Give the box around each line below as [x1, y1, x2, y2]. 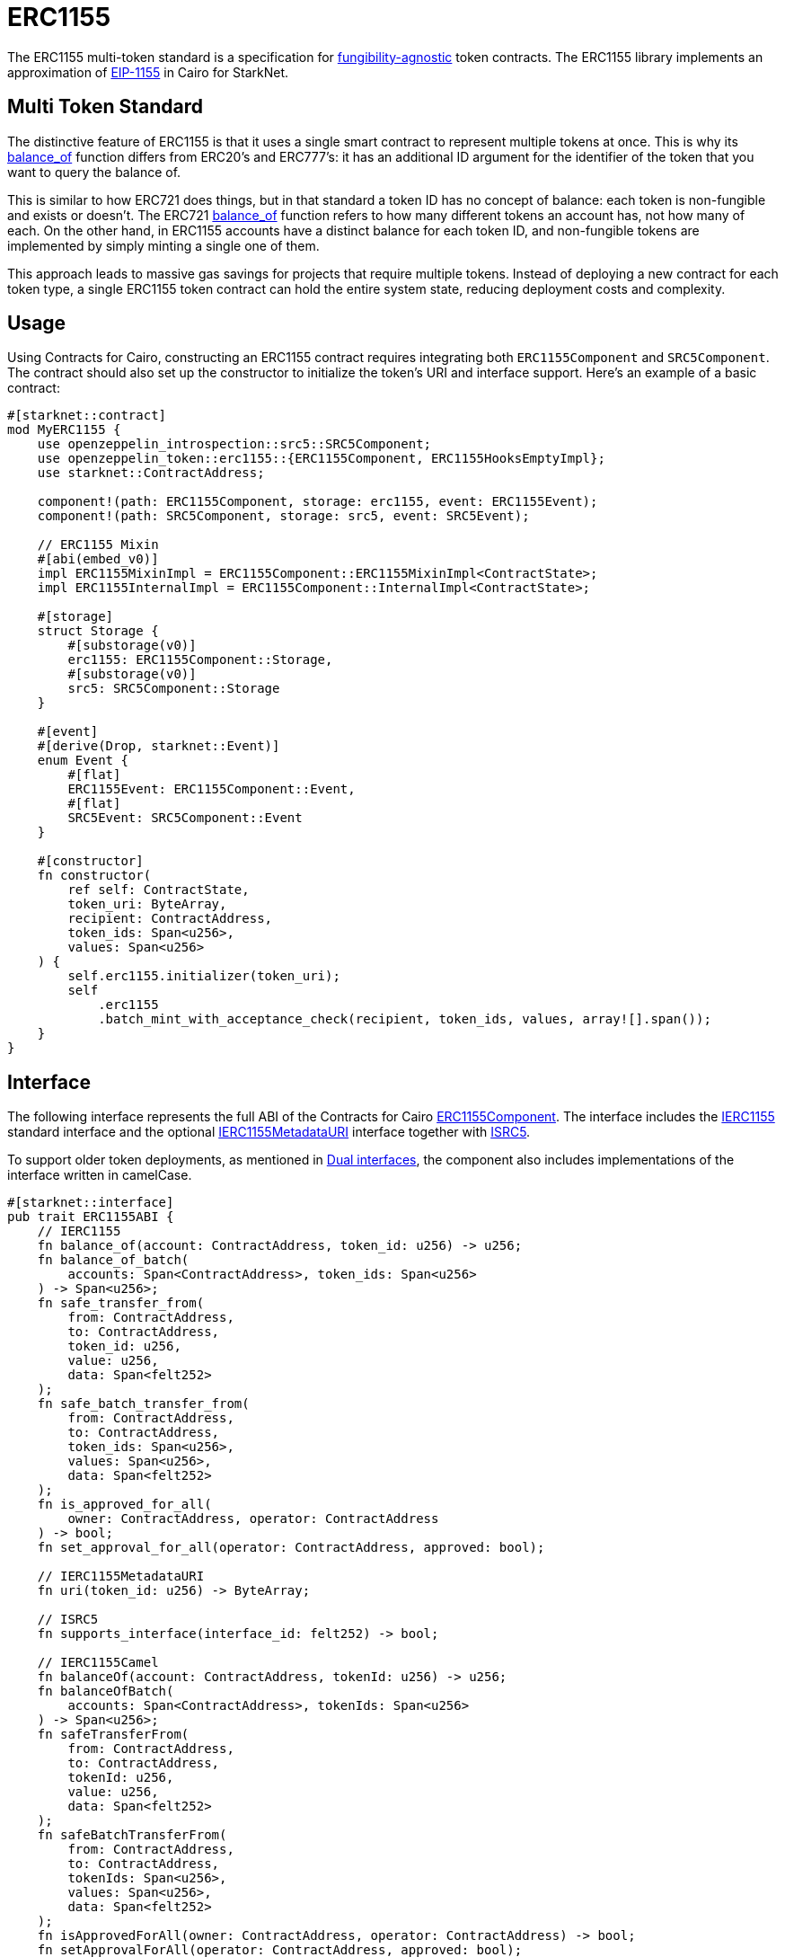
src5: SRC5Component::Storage [67, 681, 280, 696]
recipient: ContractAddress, [67, 911, 273, 926]
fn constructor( [37, 868, 152, 883]
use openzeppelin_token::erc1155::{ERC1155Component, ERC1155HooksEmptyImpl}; [37, 451, 605, 466]
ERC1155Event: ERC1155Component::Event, [67, 782, 356, 797]
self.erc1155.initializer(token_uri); [67, 969, 340, 984]
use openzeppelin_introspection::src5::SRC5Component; [37, 437, 432, 452]
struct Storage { [37, 624, 159, 639]
